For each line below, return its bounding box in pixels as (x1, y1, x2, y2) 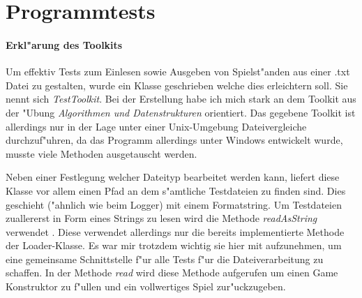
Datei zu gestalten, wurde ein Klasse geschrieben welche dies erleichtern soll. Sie (6, 77, 348, 92)
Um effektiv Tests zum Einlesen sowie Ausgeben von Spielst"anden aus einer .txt (6, 64, 350, 79)
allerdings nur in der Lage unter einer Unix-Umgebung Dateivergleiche (6, 119, 307, 133)
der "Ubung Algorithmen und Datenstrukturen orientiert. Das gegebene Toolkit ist (6, 105, 356, 119)
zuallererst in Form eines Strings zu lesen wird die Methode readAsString (6, 211, 317, 225)
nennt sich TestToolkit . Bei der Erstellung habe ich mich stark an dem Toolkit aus (6, 91, 356, 106)
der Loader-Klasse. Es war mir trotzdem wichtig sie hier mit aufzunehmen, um (6, 238, 342, 253)
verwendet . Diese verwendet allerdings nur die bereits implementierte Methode (6, 224, 345, 239)
